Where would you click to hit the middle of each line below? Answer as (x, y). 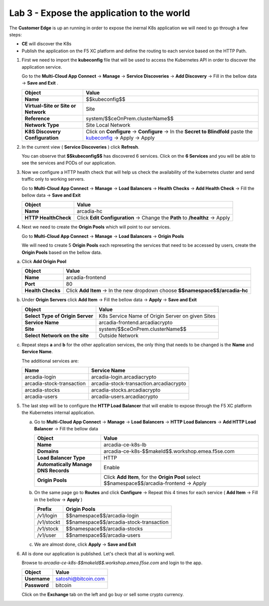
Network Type (42, 125)
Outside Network (119, 335)
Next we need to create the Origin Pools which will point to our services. (96, 227)
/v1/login (47, 516)
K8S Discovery (43, 131)
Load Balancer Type (61, 458)
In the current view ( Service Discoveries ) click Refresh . (80, 147)
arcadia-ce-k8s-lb (125, 445)
